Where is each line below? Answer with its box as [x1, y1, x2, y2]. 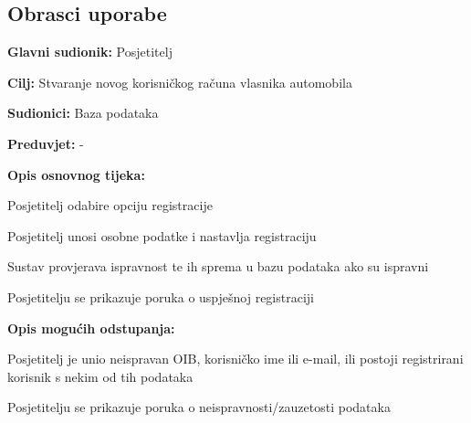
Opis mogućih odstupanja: [7, 318, 175, 337]
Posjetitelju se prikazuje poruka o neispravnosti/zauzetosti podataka [7, 397, 391, 417]
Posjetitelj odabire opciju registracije [7, 196, 213, 215]
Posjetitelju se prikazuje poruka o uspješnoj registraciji [7, 287, 314, 306]
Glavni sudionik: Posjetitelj [7, 42, 173, 61]
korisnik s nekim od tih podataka [7, 366, 194, 386]
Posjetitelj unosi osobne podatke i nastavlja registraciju [7, 226, 317, 245]
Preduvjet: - [7, 133, 84, 153]
